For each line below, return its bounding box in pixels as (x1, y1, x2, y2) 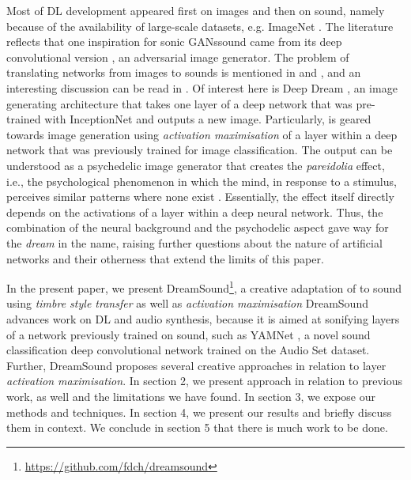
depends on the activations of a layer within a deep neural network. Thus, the (6, 203, 383, 220)
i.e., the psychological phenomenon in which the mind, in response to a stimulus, (6, 172, 397, 189)
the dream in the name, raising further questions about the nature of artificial (6, 234, 383, 251)
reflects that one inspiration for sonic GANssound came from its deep (6, 33, 342, 50)
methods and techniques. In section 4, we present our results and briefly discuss (6, 403, 392, 420)
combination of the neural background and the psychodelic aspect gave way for (6, 219, 389, 236)
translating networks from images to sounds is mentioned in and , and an (6, 64, 361, 81)
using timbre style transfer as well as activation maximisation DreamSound (6, 295, 368, 312)
